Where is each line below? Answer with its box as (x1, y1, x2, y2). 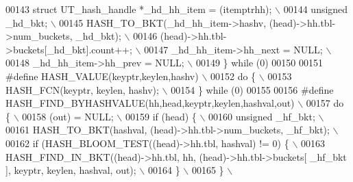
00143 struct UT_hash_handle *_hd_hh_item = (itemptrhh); (5, 2, 272, 16)
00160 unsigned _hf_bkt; (208, 109, 315, 123)
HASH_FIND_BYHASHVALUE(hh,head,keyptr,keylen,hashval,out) (5, 96, 295, 110)
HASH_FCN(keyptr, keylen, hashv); (5, 82, 159, 96)
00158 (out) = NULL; (22, 109, 114, 123)
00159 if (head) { (125, 109, 197, 123)
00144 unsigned (283, 2, 348, 16)
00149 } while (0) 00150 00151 (195, 55, 324, 70)
